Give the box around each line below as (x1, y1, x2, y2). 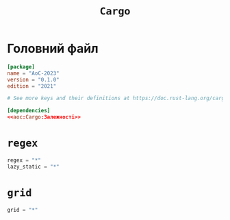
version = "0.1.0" (7, 76, 60, 83)
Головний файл (7, 41, 99, 56)
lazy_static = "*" (7, 163, 60, 170)
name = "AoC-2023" (7, 70, 60, 77)
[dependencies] (7, 108, 51, 114)
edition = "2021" (7, 82, 57, 90)
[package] (7, 63, 36, 70)
